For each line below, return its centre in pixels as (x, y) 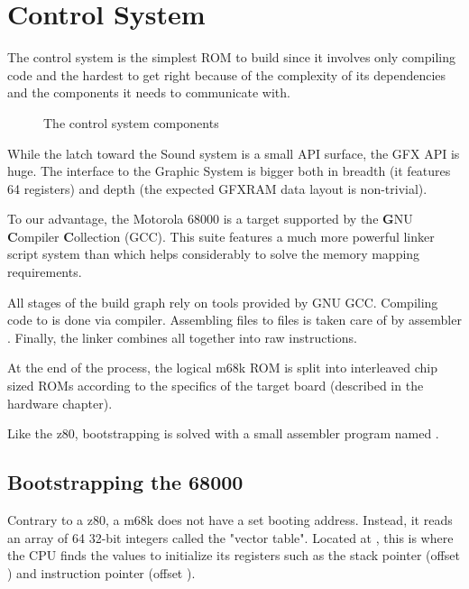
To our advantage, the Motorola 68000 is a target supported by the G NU (210, 219)
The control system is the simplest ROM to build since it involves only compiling (231, 57)
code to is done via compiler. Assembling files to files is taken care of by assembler (234, 320)
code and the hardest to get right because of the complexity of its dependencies (227, 74)
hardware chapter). (60, 403)
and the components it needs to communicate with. (149, 92)
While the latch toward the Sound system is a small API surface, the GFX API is (234, 153)
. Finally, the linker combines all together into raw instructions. (182, 337)
